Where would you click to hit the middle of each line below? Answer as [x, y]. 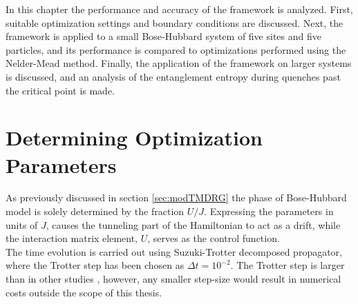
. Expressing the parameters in [269, 211]
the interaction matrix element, [72, 238]
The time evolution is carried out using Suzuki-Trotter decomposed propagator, [174, 251]
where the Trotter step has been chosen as [95, 265]
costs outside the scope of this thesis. [84, 292]
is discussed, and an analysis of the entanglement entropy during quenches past [173, 76]
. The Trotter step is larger [288, 265]
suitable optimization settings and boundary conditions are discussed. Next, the [175, 22]
